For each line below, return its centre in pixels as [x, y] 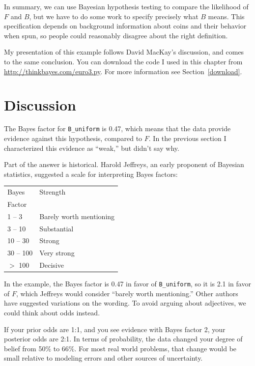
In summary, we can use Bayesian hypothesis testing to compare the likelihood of [126, 6]
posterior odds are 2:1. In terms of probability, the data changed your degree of [123, 339]
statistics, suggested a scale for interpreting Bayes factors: [91, 174]
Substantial [57, 228]
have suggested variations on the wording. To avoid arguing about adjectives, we [125, 303]
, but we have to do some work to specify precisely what [114, 16]
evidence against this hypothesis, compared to [73, 138]
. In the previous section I [187, 138]
